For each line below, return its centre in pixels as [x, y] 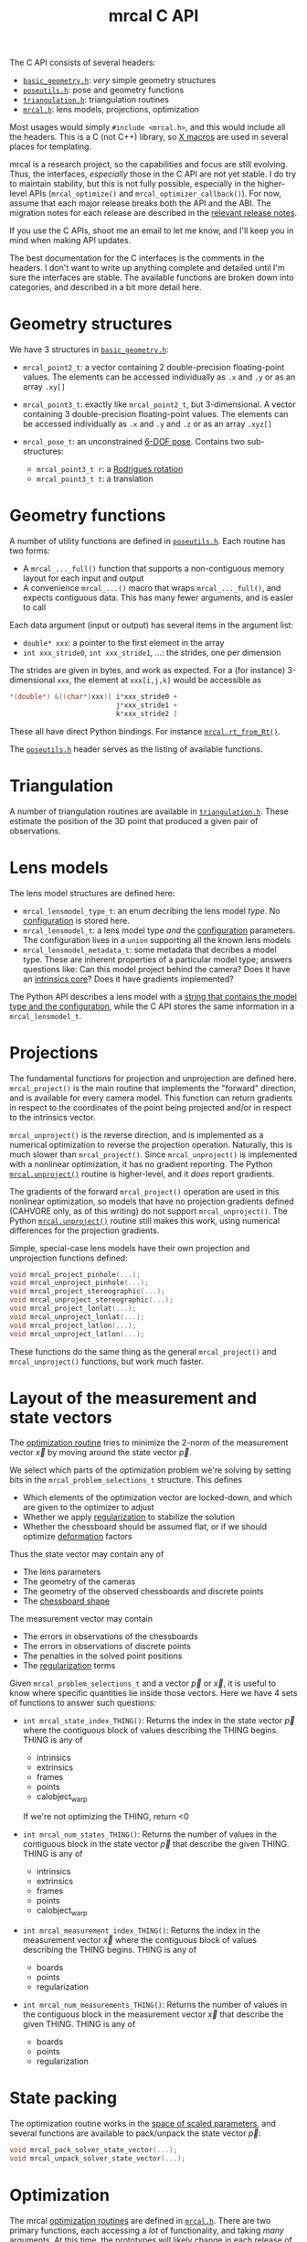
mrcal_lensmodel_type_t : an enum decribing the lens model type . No [151, 910]
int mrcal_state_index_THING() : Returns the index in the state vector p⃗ [159, 1721]
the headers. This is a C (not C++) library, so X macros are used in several [149, 137]
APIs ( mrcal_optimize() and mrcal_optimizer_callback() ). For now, [155, 194]
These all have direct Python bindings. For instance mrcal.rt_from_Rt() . [145, 731]
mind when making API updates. [70, 241]
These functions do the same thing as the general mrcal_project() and [143, 1351]
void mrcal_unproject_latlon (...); [77, 1334]
